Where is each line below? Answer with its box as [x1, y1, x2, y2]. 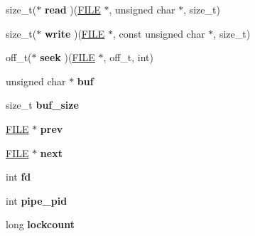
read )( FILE [44, 2, 101, 16]
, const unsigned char [113, 26, 205, 41]
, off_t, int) [103, 50, 153, 65]
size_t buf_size [6, 97, 79, 112]
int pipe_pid [6, 193, 67, 208]
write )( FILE [44, 26, 105, 41]
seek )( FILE [40, 50, 95, 65]
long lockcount [6, 217, 75, 232]
